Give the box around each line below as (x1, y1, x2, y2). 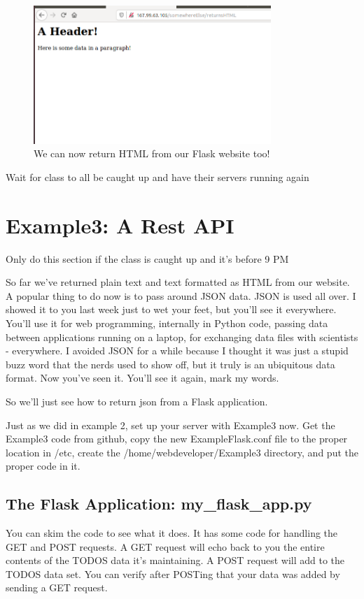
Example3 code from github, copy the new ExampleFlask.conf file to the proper (6, 431, 348, 446)
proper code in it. (6, 459, 80, 473)
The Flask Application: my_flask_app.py (6, 493, 312, 514)
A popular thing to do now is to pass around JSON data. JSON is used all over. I (6, 288, 356, 303)
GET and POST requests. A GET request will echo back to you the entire (6, 539, 325, 554)
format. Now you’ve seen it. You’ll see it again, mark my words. (6, 370, 279, 385)
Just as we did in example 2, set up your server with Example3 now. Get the (6, 417, 335, 432)
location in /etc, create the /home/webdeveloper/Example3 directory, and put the (6, 445, 358, 459)
